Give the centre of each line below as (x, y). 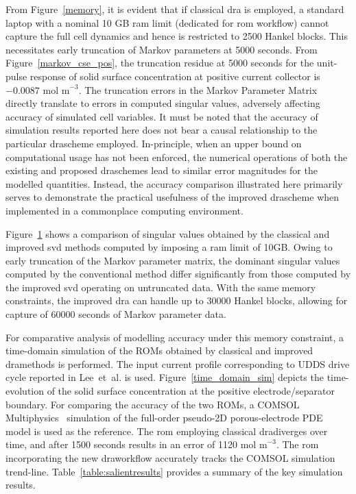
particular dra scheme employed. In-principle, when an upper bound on (154, 143)
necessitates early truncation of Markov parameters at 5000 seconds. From (162, 49)
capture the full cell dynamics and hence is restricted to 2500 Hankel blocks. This (177, 36)
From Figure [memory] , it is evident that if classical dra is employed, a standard (175, 9)
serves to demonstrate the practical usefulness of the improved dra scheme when (173, 197)
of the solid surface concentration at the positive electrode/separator (191, 391)
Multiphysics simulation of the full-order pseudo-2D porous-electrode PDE (164, 418)
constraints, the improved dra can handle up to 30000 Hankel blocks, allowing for (177, 300)
